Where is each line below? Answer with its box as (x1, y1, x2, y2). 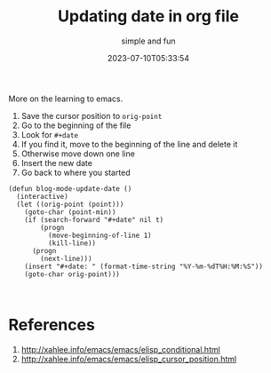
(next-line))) (40, 254, 92, 263)
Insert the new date (20, 157, 92, 168)
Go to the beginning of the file (20, 120, 132, 131)
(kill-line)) (47, 238, 97, 248)
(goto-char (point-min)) (24, 207, 116, 217)
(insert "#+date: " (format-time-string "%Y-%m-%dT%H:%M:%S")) (24, 262, 264, 271)
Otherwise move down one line (20, 148, 135, 159)
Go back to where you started (20, 167, 131, 178)
